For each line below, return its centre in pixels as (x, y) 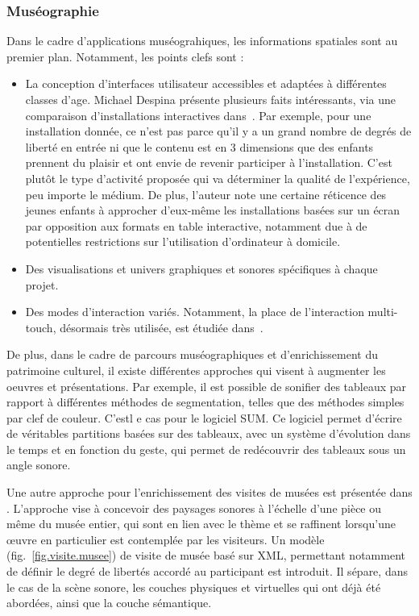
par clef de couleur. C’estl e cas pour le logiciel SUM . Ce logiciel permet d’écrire (204, 417)
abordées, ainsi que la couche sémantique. (109, 603)
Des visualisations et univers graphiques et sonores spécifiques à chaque (201, 268)
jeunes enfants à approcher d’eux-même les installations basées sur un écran (213, 210)
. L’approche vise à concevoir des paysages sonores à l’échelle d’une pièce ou (194, 508)
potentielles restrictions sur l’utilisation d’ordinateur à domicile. (183, 241)
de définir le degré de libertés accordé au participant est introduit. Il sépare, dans (207, 571)
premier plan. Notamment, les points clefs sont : (125, 56)
